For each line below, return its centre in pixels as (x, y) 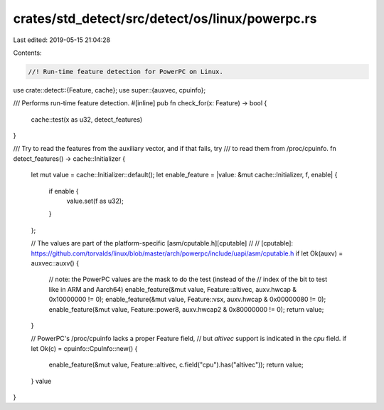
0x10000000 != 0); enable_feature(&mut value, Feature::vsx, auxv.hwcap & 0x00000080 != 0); (187, 300)
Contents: (27, 53)
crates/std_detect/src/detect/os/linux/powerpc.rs (165, 19)
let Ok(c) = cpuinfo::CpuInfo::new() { (84, 348)
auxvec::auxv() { (55, 263)
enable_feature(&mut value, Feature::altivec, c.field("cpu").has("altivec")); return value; (176, 365)
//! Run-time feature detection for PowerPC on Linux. (126, 72)
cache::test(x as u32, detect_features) (87, 119)
